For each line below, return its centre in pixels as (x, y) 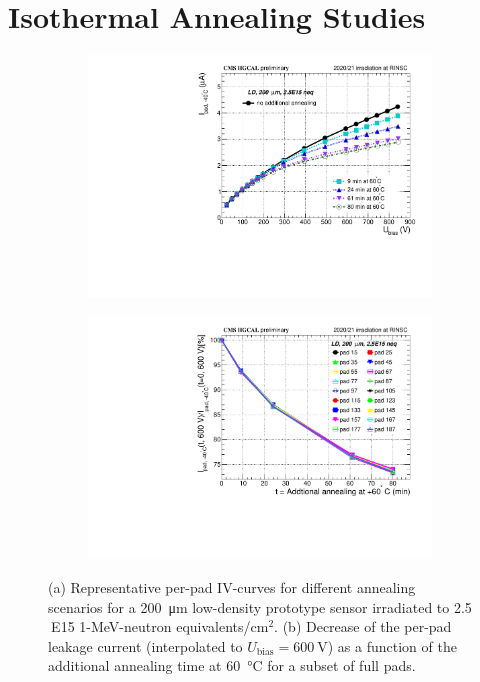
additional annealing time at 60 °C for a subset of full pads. (232, 665)
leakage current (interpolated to (145, 645)
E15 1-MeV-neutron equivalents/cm (160, 626)
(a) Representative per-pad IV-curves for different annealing (232, 587)
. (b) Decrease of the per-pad (363, 626)
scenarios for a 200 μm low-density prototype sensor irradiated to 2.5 (260, 606)
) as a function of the (392, 645)
